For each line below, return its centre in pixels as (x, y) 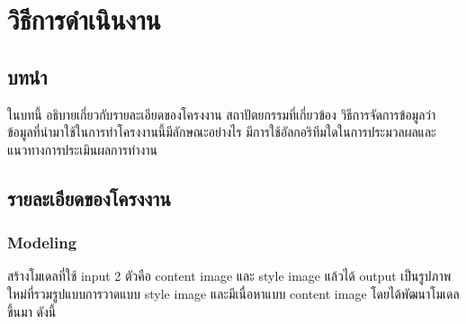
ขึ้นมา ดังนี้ (32, 311)
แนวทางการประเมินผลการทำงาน (82, 149)
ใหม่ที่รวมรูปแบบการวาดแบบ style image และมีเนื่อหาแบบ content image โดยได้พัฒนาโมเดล (233, 293)
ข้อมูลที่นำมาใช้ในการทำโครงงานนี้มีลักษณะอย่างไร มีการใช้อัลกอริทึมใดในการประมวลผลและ (222, 132)
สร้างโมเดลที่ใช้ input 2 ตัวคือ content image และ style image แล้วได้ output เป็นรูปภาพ (229, 276)
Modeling (42, 243)
